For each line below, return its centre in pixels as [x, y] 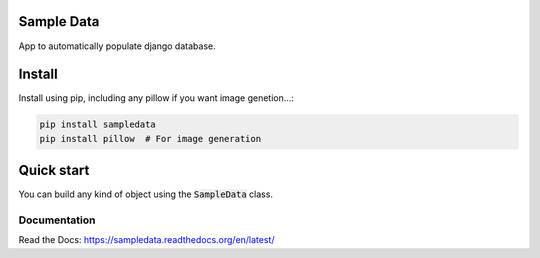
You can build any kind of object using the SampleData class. [146, 194]
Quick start [54, 170]
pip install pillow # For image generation [150, 138]
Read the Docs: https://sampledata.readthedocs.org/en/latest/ [146, 240]
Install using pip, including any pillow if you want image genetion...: [156, 98]
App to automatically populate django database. [117, 46]
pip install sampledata [98, 124]
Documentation [57, 220]
